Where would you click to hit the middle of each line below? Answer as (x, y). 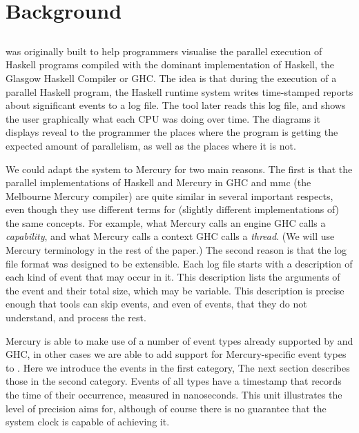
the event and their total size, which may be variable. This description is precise (175, 290)
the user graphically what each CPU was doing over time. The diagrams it (163, 118)
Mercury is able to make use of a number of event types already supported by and (179, 340)
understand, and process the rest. (76, 318)
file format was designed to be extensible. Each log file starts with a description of (179, 263)
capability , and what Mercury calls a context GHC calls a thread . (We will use (170, 236)
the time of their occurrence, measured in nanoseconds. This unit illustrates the (174, 395)
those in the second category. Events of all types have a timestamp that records (174, 381)
